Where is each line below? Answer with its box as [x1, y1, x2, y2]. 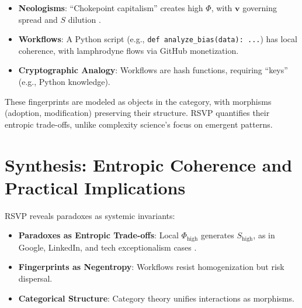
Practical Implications [5, 175, 186, 199]
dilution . [68, 13, 101, 25]
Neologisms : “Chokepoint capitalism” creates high [18, 2, 203, 13]
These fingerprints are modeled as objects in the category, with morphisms [5, 95, 272, 107]
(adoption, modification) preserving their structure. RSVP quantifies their [5, 107, 270, 119]
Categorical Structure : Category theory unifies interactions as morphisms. [18, 292, 294, 304]
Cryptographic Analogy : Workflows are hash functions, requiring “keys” [18, 64, 288, 76]
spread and [18, 13, 58, 25]
